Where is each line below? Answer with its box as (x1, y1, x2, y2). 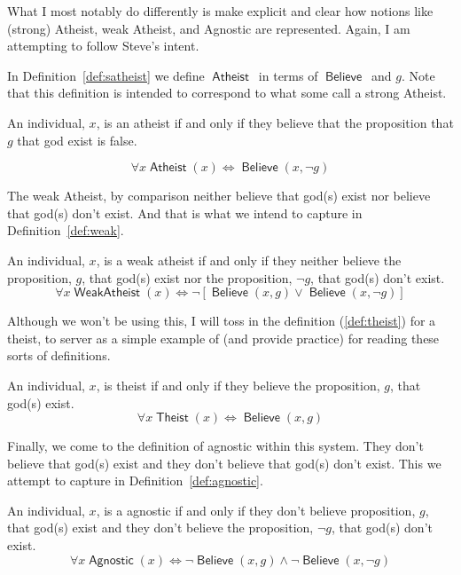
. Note (401, 66, 435, 84)
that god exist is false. (17, 130, 137, 149)
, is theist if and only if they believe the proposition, (96, 375, 380, 394)
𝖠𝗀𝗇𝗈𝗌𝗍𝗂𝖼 (89, 554, 134, 567)
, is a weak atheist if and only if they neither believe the (96, 250, 402, 269)
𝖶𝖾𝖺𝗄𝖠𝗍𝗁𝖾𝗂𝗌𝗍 (74, 287, 141, 300)
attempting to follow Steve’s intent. (7, 36, 199, 55)
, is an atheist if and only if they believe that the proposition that (96, 113, 454, 131)
